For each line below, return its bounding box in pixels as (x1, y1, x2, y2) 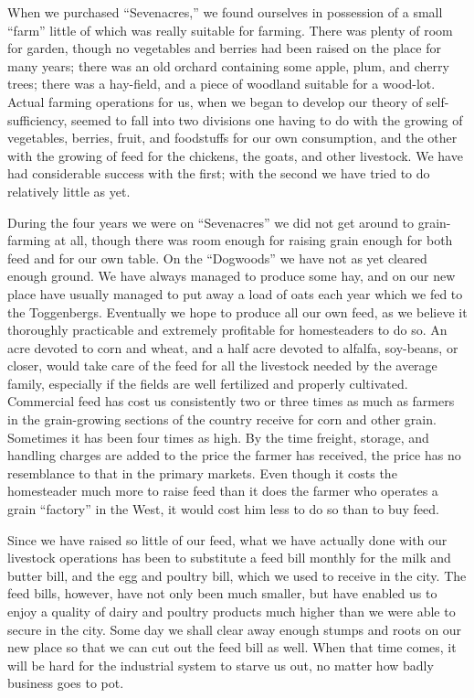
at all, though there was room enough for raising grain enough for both (54, 231, 453, 250)
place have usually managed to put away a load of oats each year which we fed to (7, 284, 463, 303)
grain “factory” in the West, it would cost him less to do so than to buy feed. (7, 499, 439, 519)
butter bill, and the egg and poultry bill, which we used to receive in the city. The (7, 565, 467, 585)
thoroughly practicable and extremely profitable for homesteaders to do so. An (7, 320, 448, 339)
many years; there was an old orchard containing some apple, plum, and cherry (7, 56, 449, 75)
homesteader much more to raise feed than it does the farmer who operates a (7, 481, 438, 500)
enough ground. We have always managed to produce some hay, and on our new (7, 266, 456, 285)
